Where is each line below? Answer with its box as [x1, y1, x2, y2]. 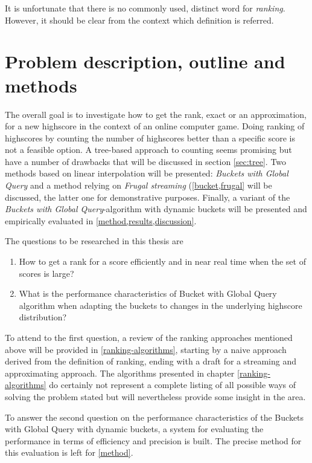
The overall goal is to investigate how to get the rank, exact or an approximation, [5, 108, 307, 120]
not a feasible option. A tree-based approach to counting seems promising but [5, 143, 292, 156]
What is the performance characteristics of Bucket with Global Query [19, 287, 277, 300]
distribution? [19, 311, 67, 323]
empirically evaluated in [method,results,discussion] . [5, 214, 197, 227]
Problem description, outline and [5, 49, 285, 74]
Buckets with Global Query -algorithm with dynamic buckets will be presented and [5, 202, 307, 215]
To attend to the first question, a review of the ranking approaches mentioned [5, 331, 293, 343]
